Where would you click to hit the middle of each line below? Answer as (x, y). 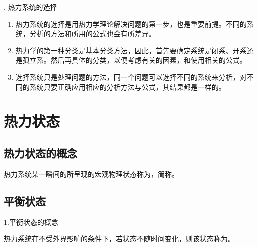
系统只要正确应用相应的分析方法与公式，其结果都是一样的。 (128, 87)
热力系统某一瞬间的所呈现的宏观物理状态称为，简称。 (91, 174)
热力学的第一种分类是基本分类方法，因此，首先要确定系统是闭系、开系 (131, 50)
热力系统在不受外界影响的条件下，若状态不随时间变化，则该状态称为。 (119, 239)
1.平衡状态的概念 (31, 222)
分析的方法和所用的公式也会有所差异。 (93, 34)
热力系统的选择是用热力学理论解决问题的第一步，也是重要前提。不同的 (131, 24)
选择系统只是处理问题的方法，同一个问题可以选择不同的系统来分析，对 (131, 77)
